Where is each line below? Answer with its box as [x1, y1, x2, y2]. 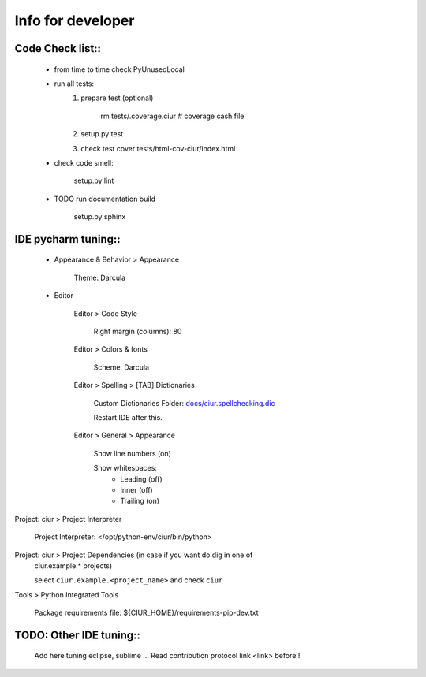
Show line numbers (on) [93, 448, 171, 458]
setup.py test [80, 129, 124, 139]
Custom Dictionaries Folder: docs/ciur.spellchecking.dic [93, 398, 275, 407]
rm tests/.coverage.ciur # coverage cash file [100, 111, 245, 121]
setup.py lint [73, 176, 114, 185]
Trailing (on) [120, 497, 160, 506]
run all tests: [54, 79, 95, 88]
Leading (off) [120, 474, 163, 484]
